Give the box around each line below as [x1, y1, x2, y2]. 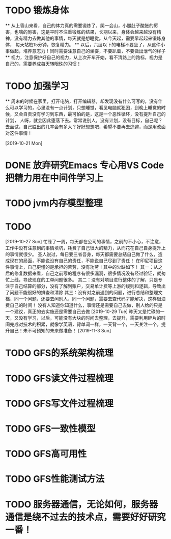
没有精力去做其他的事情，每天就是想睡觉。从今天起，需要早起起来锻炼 [14, 35, 161, 41]
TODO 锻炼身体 [5, 5, 69, 16]
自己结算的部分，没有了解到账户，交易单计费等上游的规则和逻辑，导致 [14, 283, 161, 289]
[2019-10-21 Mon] [5, 140, 43, 146]
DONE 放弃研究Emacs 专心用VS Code [5, 160, 164, 171]
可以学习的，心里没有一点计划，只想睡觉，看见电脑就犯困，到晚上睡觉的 [9, 104, 161, 110]
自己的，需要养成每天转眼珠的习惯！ [5, 61, 81, 67]
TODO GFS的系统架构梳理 [5, 347, 113, 359]
